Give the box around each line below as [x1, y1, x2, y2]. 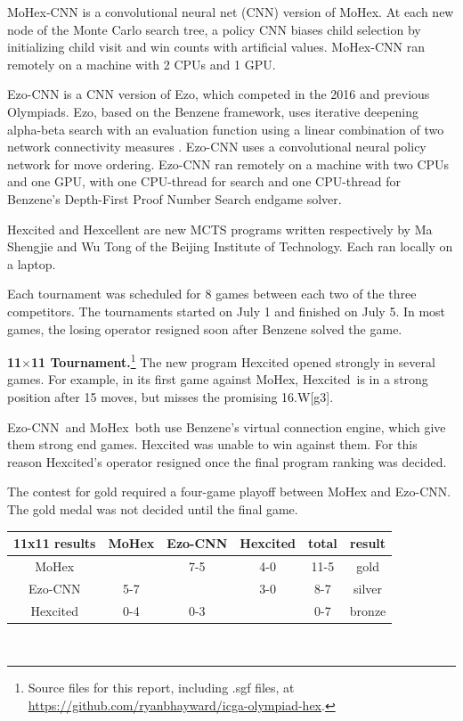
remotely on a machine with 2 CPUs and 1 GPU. [7, 54, 276, 73]
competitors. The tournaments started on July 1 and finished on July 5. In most [7, 301, 446, 320]
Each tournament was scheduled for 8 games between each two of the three [7, 284, 417, 303]
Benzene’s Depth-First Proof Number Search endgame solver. [7, 189, 342, 208]
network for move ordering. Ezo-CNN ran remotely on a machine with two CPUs [7, 154, 450, 173]
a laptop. [7, 254, 56, 273]
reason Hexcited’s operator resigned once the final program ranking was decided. [7, 452, 447, 471]
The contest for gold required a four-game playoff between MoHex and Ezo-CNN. [7, 482, 451, 501]
